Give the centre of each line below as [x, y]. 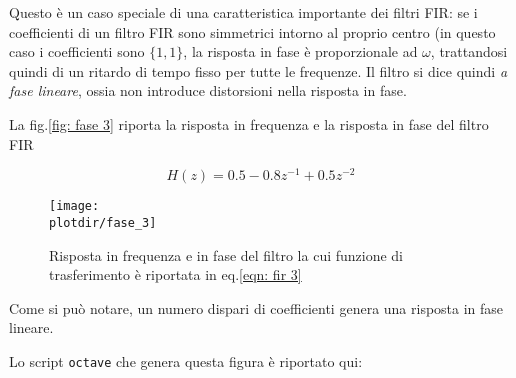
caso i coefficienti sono [77, 51]
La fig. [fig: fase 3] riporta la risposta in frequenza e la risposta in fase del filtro [249, 123]
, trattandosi [469, 51]
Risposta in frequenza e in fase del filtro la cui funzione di [226, 254]
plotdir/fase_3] [103, 222]
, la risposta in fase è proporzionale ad [300, 51]
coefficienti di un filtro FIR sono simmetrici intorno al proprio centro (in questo [252, 31]
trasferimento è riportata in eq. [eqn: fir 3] [175, 274]
